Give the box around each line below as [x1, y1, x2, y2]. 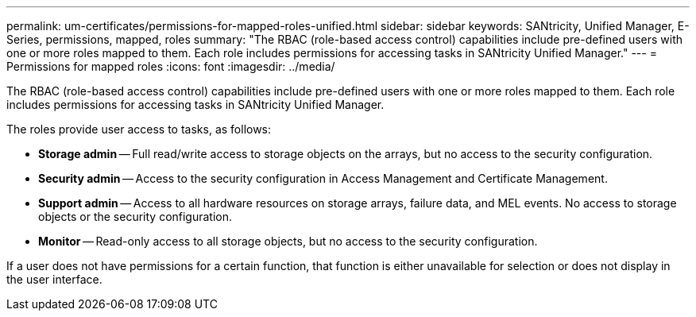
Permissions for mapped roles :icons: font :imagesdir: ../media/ [6, 60, 335, 73]
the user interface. [6, 273, 102, 286]
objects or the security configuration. [38, 210, 233, 223]
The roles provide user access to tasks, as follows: [6, 122, 272, 136]
